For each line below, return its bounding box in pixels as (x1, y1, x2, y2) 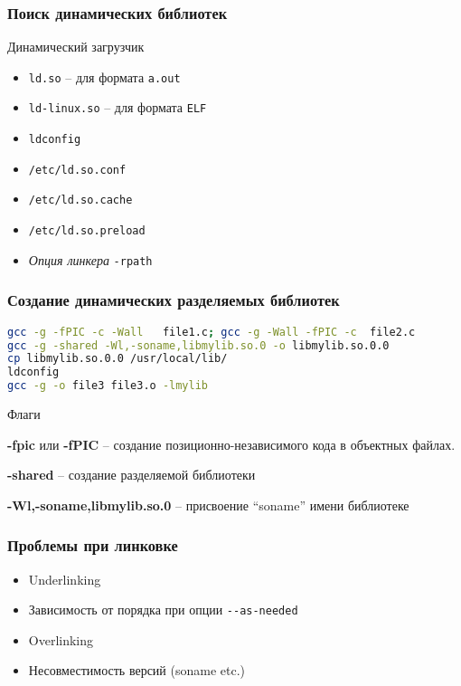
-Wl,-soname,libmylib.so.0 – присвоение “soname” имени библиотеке (7, 495, 409, 514)
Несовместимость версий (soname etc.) (28, 661, 245, 680)
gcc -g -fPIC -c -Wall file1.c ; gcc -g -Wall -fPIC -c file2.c (7, 325, 416, 338)
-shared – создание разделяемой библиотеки (7, 465, 256, 484)
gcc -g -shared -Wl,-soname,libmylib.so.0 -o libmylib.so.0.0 (7, 338, 390, 352)
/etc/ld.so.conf (28, 163, 127, 176)
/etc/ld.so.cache (28, 194, 133, 207)
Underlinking (28, 569, 101, 588)
